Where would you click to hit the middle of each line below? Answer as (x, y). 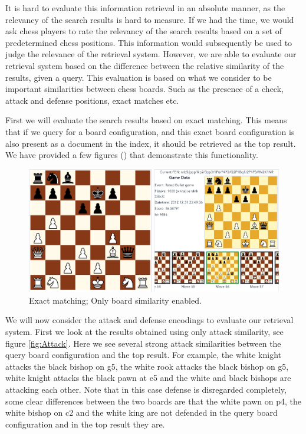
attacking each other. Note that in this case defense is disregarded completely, (146, 389)
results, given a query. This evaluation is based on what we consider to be (139, 77)
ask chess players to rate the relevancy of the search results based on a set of (144, 31)
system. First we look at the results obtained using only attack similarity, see (144, 331)
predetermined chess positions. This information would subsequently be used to (149, 42)
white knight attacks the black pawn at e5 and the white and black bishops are (148, 378)
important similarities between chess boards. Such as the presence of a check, (144, 89)
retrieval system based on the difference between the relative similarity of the (145, 65)
